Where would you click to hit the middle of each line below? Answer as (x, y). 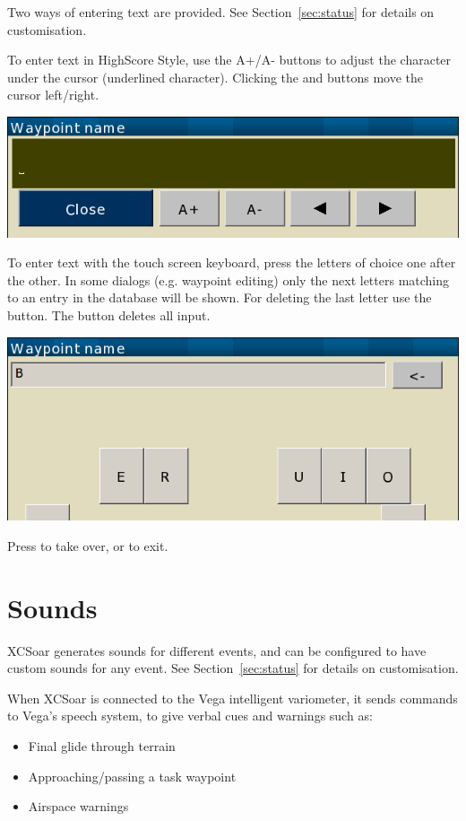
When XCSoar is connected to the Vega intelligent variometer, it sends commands (233, 698)
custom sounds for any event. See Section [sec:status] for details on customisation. (233, 668)
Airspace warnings (78, 806)
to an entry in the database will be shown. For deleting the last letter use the (220, 297)
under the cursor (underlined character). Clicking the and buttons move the (215, 77)
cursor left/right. (53, 95)
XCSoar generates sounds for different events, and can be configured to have (217, 650)
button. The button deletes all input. (109, 315)
